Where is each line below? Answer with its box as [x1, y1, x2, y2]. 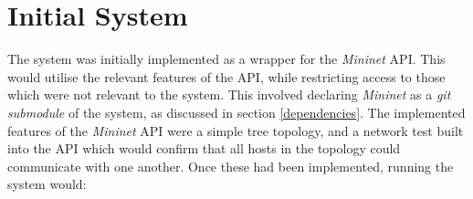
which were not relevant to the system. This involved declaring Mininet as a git [7, 85, 451, 104]
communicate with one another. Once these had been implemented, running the [7, 156, 454, 175]
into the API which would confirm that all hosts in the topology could [7, 139, 401, 158]
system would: [7, 174, 87, 194]
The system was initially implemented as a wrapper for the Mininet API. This [7, 49, 446, 68]
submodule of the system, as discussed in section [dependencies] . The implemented [7, 102, 466, 121]
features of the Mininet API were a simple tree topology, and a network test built [7, 120, 464, 140]
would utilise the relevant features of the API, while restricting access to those [7, 67, 446, 86]
